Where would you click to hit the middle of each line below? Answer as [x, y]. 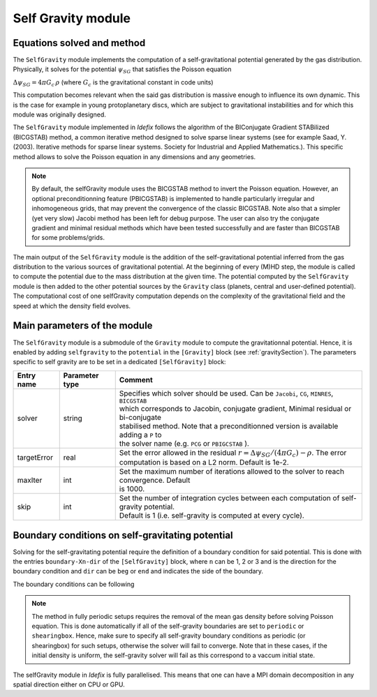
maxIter [30, 480]
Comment [136, 380]
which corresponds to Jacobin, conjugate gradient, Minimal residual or [235, 408]
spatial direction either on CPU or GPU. [69, 684]
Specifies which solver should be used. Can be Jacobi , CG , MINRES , [226, 393]
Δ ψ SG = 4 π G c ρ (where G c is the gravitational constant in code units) [113, 83]
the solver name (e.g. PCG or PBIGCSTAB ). [184, 443]
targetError [35, 457]
